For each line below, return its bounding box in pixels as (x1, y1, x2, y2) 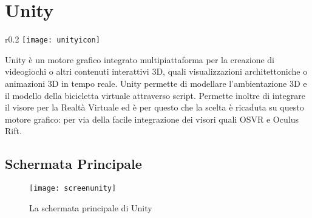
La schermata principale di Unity (29, 201, 152, 214)
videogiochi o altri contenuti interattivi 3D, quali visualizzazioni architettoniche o (5, 65, 308, 78)
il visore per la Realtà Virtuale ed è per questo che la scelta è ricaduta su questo (5, 101, 304, 114)
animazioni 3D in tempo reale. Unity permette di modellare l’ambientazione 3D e (5, 77, 307, 89)
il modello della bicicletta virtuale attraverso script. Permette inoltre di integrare (5, 89, 305, 101)
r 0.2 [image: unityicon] (5, 33, 100, 46)
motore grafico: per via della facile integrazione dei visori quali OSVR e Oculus (5, 112, 299, 125)
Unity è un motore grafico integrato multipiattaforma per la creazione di (5, 53, 274, 66)
